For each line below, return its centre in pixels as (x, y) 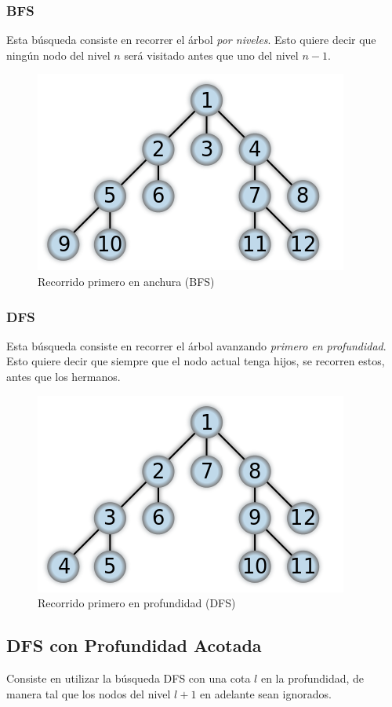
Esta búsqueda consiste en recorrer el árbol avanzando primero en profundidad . (196, 345)
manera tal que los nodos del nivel (89, 693)
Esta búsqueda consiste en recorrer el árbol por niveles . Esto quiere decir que (191, 40)
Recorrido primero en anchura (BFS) (126, 281)
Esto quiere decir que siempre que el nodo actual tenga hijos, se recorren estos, (196, 361)
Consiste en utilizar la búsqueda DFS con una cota (129, 678)
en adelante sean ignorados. (266, 693)
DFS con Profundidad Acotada (134, 645)
